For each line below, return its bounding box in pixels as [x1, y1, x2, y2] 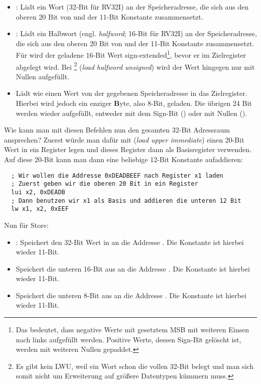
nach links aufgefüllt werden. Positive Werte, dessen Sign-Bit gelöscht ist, [16, 334, 241, 344]
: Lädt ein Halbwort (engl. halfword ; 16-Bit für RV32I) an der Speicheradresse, [16, 28, 257, 39]
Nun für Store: [4, 219, 49, 230]
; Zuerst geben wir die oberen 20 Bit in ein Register [11, 180, 198, 188]
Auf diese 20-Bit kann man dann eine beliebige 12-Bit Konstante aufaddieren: [4, 154, 243, 165]
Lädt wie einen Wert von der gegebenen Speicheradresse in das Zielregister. [16, 88, 247, 98]
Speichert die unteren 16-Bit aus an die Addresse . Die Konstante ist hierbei [16, 263, 250, 274]
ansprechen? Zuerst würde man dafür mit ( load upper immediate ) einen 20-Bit [4, 134, 244, 145]
